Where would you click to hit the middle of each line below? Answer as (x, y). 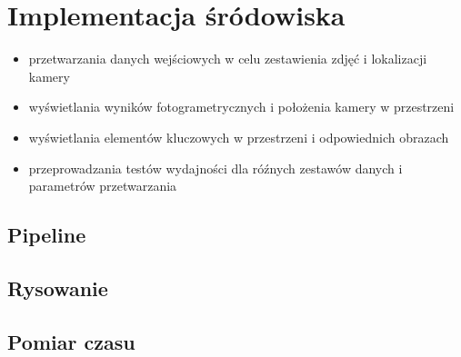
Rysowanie (58, 288)
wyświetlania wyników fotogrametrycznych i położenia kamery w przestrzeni (241, 107)
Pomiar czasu (71, 341)
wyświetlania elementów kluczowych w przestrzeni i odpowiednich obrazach (239, 137)
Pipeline (47, 235)
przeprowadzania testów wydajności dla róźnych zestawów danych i (215, 168)
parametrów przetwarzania (103, 186)
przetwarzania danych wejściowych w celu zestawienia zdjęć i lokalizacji (228, 59)
